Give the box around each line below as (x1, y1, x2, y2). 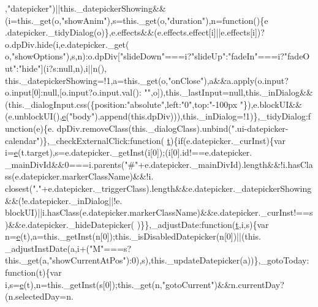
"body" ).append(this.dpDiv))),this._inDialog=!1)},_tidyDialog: (69, 110, 308, 123)
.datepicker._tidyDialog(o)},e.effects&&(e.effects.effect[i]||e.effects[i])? (5, 26, 265, 39)
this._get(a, (5, 254, 50, 267)
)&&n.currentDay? (214, 278, 284, 290)
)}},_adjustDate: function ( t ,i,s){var (137, 218, 269, 230)
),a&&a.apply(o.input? (203, 74, 289, 86)
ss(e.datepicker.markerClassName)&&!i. (5, 170, 154, 183)
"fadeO (284, 50, 310, 63)
